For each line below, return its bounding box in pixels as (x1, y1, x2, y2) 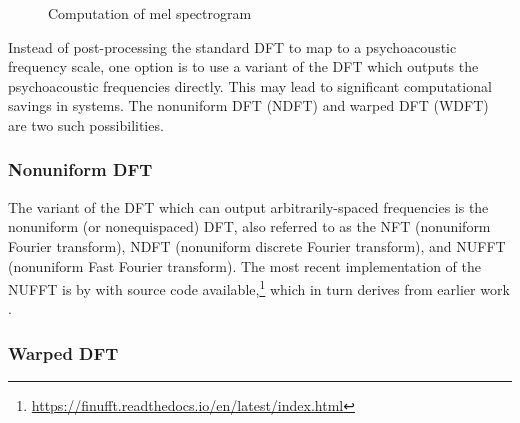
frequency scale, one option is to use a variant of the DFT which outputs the (8, 56, 479, 77)
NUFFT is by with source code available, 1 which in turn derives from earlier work (8, 276, 510, 299)
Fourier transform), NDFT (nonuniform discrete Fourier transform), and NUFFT (8, 235, 506, 256)
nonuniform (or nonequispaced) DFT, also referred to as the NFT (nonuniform (8, 216, 491, 237)
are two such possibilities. (8, 114, 164, 135)
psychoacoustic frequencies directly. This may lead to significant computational (8, 75, 492, 96)
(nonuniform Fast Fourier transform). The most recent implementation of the (8, 255, 481, 276)
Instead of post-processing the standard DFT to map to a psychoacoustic (8, 36, 457, 57)
